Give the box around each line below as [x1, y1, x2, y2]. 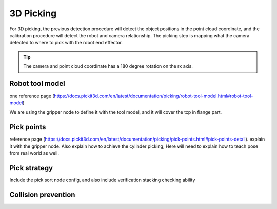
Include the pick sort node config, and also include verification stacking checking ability [9, 177, 195, 183]
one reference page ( [9, 92, 54, 99]
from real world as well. [9, 150, 59, 156]
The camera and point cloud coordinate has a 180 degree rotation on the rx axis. [23, 63, 193, 69]
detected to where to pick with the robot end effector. [9, 40, 123, 46]
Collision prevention [9, 191, 75, 199]
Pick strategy [9, 164, 53, 172]
